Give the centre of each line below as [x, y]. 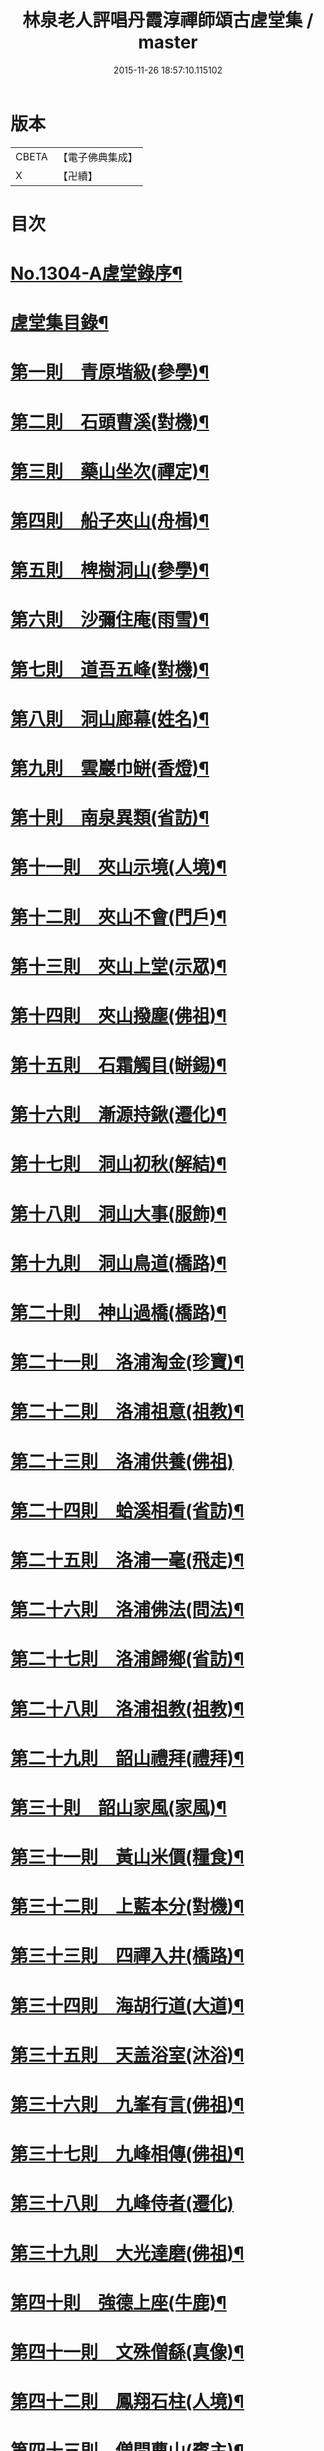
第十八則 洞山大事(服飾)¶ [118, 1213]
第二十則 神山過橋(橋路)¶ [118, 1313]
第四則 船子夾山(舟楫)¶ [110, 521]
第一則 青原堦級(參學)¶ [110, 372]
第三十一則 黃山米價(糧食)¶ [127, 1857]
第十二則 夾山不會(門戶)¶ [118, 917]
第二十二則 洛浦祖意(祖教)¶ [127, 1412]
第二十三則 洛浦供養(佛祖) [122, 1461]
